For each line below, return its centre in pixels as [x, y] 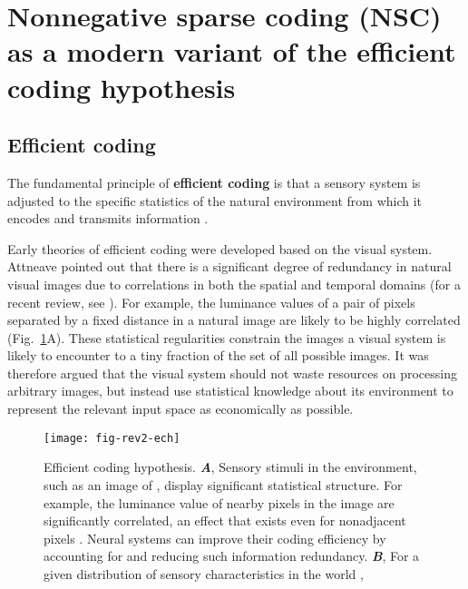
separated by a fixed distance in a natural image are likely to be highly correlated [234, 320]
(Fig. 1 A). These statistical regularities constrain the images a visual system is [227, 337]
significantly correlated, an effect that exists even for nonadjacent [225, 520]
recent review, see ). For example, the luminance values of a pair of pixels [211, 302]
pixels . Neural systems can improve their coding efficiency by [215, 538]
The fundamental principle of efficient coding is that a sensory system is [214, 182]
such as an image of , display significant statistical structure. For [223, 484]
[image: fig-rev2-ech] [112, 438]
